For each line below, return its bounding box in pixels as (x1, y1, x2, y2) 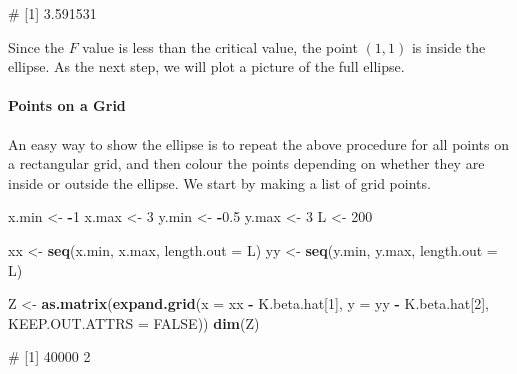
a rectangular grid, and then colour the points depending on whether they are (8, 153, 485, 174)
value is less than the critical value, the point (82, 36, 358, 57)
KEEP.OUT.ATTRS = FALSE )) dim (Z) (8, 312, 260, 333)
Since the (8, 36, 64, 57)
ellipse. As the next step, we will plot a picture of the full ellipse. (8, 56, 405, 77)
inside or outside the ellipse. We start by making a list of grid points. (8, 172, 431, 193)
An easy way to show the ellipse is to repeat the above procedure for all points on (8, 133, 510, 154)
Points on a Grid (8, 95, 126, 116)
